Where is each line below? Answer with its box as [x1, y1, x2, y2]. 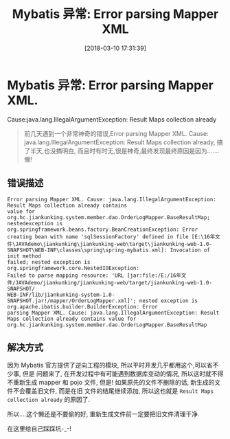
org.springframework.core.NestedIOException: [7, 264, 139, 271]
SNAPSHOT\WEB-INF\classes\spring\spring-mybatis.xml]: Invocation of [7, 247, 211, 254]
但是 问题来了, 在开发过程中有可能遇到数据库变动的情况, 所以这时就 [22, 370, 211, 378]
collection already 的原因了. [7, 396, 91, 404]
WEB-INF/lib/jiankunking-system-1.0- [7, 291, 115, 298]
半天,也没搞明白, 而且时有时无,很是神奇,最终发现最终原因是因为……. [30, 146, 220, 155]
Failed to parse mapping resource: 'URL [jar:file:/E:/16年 [7, 272, 182, 279]
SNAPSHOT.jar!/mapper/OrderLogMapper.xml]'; [7, 297, 137, 304]
